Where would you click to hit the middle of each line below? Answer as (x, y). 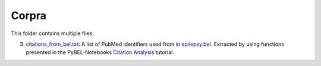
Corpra (29, 15)
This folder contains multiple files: (53, 33)
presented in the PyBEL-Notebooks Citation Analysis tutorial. (100, 52)
